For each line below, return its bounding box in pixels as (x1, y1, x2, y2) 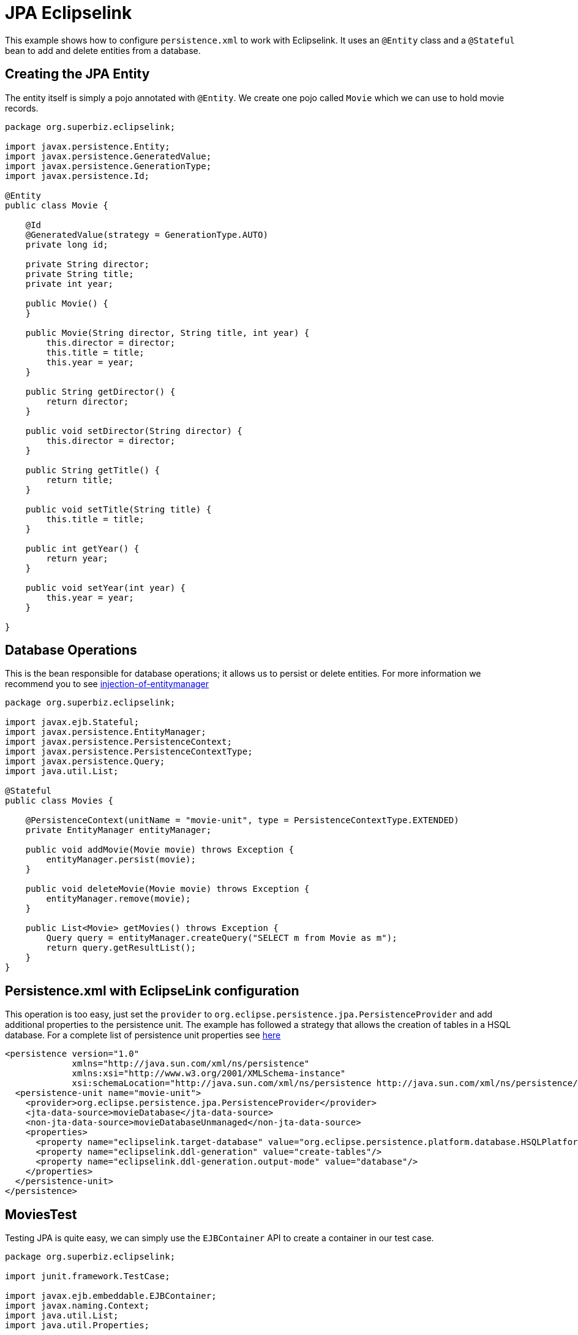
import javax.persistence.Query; (5, 756, 165, 767)
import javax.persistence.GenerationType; (5, 161, 212, 171)
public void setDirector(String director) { (25, 425, 242, 436)
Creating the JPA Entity (5, 66, 150, 82)
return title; (46, 474, 114, 485)
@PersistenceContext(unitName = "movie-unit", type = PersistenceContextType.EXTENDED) (25, 815, 459, 826)
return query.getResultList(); (46, 943, 196, 953)
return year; (46, 553, 108, 563)
